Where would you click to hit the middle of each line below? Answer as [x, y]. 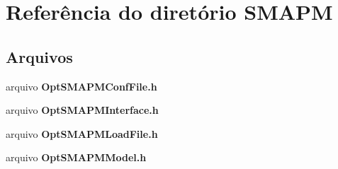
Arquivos [39, 56]
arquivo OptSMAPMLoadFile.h [82, 133]
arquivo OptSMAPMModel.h [76, 157]
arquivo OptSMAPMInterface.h [82, 110]
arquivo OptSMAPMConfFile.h [81, 86]
